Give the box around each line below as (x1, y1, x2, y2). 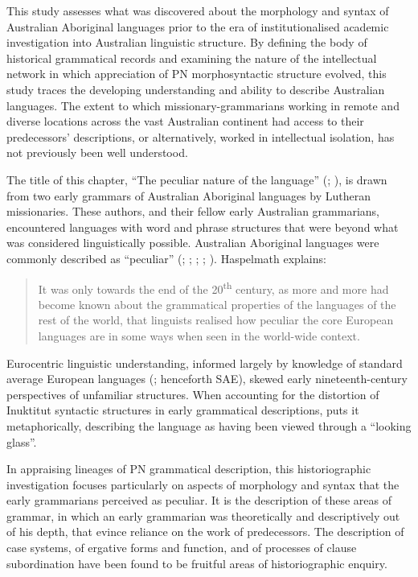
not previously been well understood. (6, 144, 188, 161)
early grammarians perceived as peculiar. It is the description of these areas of (6, 492, 392, 509)
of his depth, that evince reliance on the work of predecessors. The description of (6, 523, 404, 540)
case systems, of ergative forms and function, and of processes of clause (6, 539, 357, 556)
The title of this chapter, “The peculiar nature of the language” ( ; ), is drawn (6, 171, 387, 188)
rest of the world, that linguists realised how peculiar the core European (38, 311, 394, 328)
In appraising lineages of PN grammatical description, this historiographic (6, 460, 371, 477)
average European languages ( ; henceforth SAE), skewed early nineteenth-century (6, 370, 408, 387)
